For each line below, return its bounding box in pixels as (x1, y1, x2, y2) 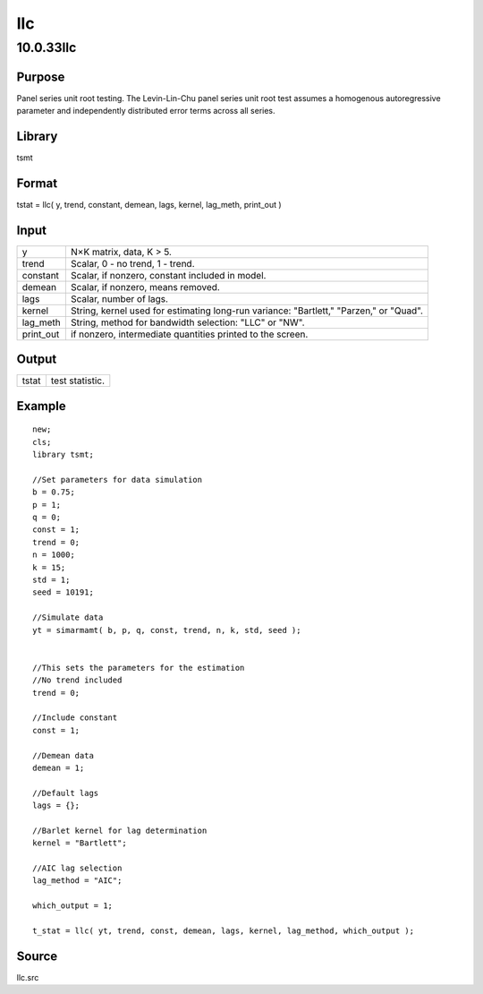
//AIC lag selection (32, 863, 123, 873)
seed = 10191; (32, 587, 94, 597)
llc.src (16, 972, 39, 982)
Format (16, 176, 58, 191)
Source (16, 948, 58, 964)
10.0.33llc (16, 39, 77, 56)
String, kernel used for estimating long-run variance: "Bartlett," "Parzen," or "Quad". (70, 304, 424, 317)
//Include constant (32, 713, 118, 723)
